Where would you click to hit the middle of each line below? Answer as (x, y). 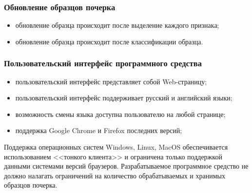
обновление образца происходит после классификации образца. (109, 41)
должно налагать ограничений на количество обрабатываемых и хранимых (115, 175)
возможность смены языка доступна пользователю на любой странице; (120, 114)
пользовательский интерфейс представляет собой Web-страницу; (111, 81)
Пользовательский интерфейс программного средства (103, 63)
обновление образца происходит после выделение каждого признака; (117, 25)
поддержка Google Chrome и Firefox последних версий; (99, 130)
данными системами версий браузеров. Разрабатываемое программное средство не (126, 166)
